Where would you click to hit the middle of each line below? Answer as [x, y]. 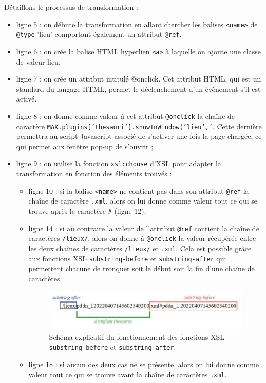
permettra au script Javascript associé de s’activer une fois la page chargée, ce [139, 136]
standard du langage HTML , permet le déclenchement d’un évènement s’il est [138, 88]
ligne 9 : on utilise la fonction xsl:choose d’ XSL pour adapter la [119, 163]
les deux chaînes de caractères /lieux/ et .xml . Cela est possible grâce [140, 248]
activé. [26, 99]
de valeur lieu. [38, 61]
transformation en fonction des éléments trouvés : [94, 174]
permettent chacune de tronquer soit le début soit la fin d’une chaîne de [141, 268]
